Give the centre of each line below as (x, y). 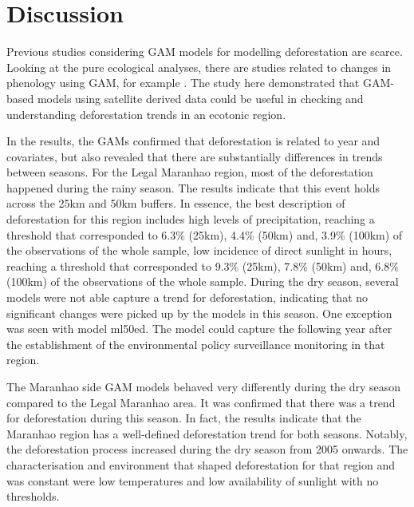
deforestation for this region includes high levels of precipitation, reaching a (191, 219)
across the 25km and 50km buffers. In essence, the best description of (176, 203)
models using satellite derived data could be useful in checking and (200, 98)
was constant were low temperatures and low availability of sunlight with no (193, 480)
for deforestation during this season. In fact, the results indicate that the (184, 418)
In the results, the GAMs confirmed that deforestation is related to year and (193, 141)
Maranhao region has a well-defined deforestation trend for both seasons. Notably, (207, 433)
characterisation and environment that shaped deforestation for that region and (201, 464)
